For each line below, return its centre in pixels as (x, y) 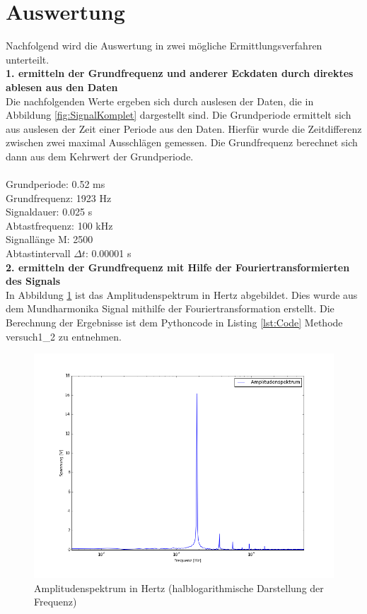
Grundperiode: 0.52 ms (56, 184)
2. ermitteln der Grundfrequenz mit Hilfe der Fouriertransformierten (178, 267)
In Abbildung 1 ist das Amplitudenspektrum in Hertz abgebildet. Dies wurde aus (182, 294)
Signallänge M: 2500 (49, 239)
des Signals (33, 281)
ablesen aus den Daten (62, 87)
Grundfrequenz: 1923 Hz (59, 197)
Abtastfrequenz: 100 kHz (59, 225)
